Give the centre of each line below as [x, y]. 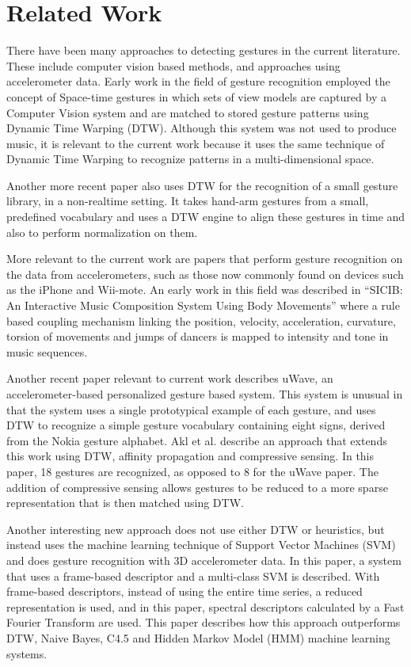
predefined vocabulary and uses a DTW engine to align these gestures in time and [206, 217]
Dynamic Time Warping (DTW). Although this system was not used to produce [202, 128]
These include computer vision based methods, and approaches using [173, 65]
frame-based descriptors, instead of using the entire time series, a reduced [185, 591]
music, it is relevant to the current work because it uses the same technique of [196, 143]
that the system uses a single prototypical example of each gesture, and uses [191, 409]
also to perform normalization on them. [102, 232]
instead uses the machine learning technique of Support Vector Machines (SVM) [201, 545]
